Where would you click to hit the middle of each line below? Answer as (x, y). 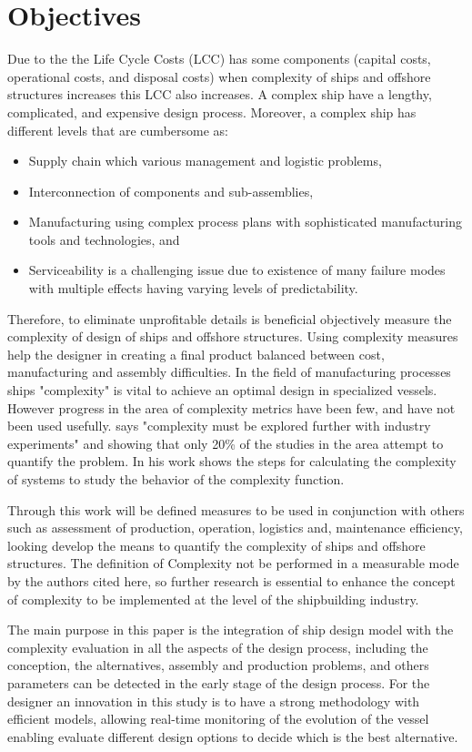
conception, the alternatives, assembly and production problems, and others (218, 665)
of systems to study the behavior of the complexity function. (176, 479)
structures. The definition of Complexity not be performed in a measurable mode (233, 563)
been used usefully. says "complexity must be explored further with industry (219, 426)
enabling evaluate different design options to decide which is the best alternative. (233, 736)
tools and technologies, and (104, 239)
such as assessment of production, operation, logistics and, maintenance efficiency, (235, 528)
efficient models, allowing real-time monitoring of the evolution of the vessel (218, 719)
